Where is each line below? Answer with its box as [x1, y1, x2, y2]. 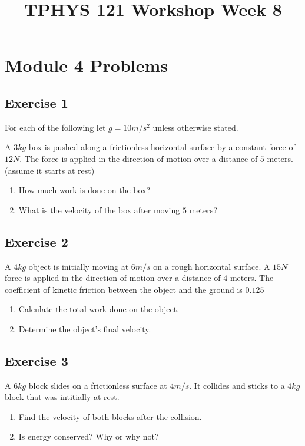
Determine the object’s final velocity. [18, 322, 151, 335]
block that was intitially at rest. [5, 391, 120, 403]
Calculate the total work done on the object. [18, 303, 180, 315]
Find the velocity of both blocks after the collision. [18, 410, 202, 422]
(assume [5, 164, 34, 176]
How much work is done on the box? [18, 184, 151, 196]
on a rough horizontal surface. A [153, 260, 270, 272]
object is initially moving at [28, 260, 129, 272]
